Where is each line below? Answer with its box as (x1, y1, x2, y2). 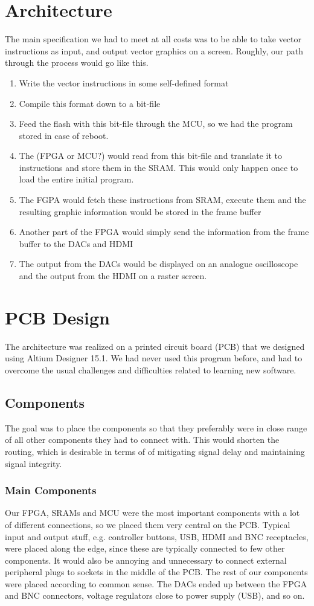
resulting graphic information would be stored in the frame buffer (19, 205, 261, 218)
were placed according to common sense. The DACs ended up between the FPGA (5, 577, 307, 590)
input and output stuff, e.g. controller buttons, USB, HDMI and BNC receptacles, (5, 530, 309, 543)
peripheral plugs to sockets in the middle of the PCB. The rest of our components (5, 566, 308, 578)
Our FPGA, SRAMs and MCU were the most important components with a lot (5, 506, 300, 519)
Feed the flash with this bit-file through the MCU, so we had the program (19, 117, 293, 130)
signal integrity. (5, 457, 62, 469)
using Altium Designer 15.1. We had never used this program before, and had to (5, 352, 303, 364)
